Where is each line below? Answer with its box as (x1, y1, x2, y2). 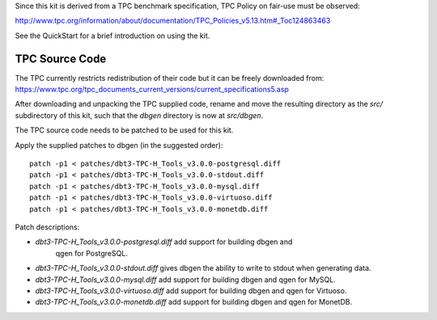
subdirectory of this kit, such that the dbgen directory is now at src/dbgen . (15, 110, 264, 120)
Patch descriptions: (15, 222, 80, 232)
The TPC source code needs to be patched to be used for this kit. (15, 125, 234, 135)
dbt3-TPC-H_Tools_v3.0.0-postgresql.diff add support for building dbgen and (35, 237, 293, 246)
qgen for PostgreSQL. (55, 248, 129, 258)
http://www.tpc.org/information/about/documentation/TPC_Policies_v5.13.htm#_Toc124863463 (15, 16, 331, 26)
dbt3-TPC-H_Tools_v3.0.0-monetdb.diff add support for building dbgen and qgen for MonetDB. (35, 297, 352, 307)
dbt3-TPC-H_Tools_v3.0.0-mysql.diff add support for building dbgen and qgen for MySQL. (35, 275, 336, 284)
